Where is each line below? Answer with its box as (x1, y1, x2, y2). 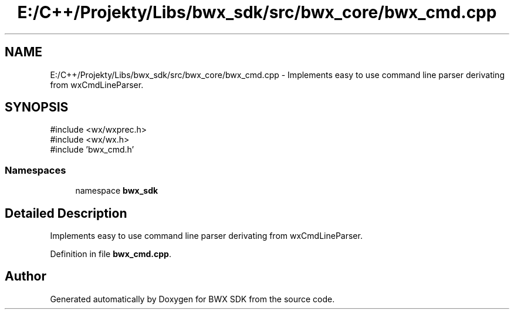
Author (5, 269, 46, 284)
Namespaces (5, 164, 66, 176)
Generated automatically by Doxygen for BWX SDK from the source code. (50, 293, 335, 304)
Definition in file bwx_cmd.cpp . (50, 249, 171, 259)
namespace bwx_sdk (75, 185, 158, 196)
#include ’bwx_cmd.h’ (50, 144, 134, 155)
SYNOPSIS (5, 100, 69, 115)
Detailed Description (5, 205, 127, 221)
